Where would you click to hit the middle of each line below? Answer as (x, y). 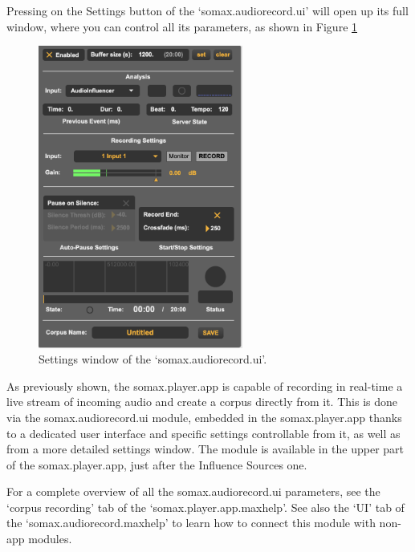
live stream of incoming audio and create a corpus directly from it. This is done (202, 402)
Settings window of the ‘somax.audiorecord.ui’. (153, 359)
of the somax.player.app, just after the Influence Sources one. (157, 464)
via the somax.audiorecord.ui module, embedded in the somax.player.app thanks (204, 417)
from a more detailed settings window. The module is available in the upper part (205, 449)
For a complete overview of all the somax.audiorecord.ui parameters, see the (193, 491)
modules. (50, 539)
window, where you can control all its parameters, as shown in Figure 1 (182, 26)
